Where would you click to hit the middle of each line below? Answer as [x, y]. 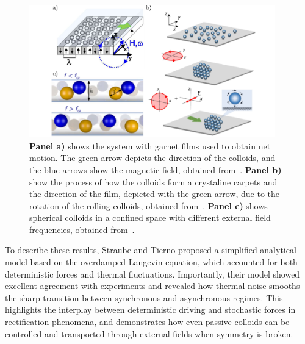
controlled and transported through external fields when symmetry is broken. [149, 333]
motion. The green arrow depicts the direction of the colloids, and [152, 158]
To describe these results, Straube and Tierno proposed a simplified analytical [151, 250]
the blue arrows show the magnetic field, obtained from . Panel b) [156, 169]
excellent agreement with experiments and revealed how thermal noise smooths [152, 286]
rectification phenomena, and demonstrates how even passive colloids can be [147, 322]
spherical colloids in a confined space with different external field [150, 217]
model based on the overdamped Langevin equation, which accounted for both [151, 262]
